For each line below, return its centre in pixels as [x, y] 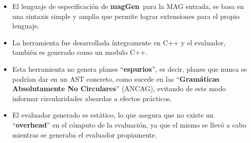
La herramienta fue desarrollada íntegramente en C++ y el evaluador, [119, 42]
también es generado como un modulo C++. [80, 52]
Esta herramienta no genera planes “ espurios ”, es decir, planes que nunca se [129, 69]
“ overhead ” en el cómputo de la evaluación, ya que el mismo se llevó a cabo [129, 124]
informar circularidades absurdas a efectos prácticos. [92, 98]
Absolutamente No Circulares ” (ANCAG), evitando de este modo [119, 88]
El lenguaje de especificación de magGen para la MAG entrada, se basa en [128, 6]
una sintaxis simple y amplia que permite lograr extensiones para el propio [126, 16]
